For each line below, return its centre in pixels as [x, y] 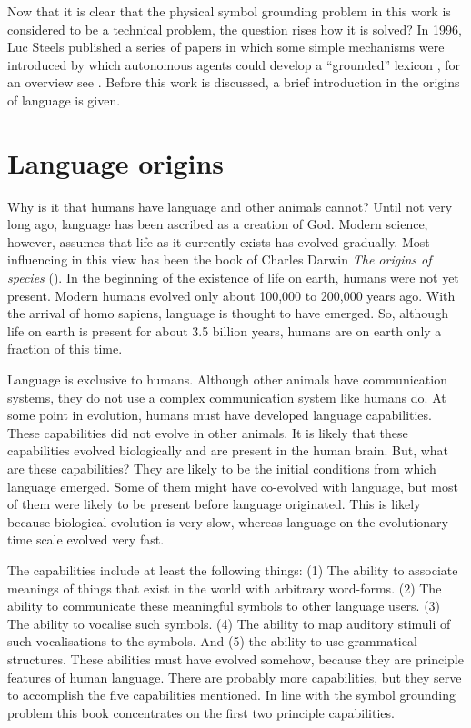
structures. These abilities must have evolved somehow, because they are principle [235, 658]
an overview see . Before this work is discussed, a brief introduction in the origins [234, 82]
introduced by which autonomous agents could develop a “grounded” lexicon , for [234, 64]
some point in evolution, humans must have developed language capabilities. [220, 415]
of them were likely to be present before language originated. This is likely [214, 504]
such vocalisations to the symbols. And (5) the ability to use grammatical [212, 641]
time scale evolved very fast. [86, 539]
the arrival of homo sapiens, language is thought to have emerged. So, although [228, 313]
